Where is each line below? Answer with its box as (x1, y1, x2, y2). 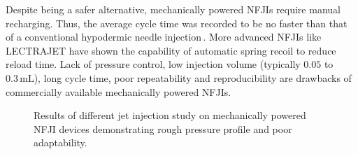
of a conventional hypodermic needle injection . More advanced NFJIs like (6, 29, 322, 44)
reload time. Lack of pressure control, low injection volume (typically (6, 57, 301, 71)
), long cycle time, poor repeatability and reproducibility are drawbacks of (34, 70, 352, 85)
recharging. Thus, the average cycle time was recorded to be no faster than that (6, 15, 348, 30)
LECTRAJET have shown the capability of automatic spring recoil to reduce (6, 43, 336, 57)
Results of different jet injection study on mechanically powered (34, 108, 306, 122)
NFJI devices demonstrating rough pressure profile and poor (34, 121, 292, 136)
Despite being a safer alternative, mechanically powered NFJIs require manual (6, 2, 341, 16)
